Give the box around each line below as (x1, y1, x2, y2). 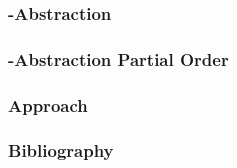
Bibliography (8, 138, 114, 163)
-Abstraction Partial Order (8, 46, 229, 71)
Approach (8, 92, 88, 117)
